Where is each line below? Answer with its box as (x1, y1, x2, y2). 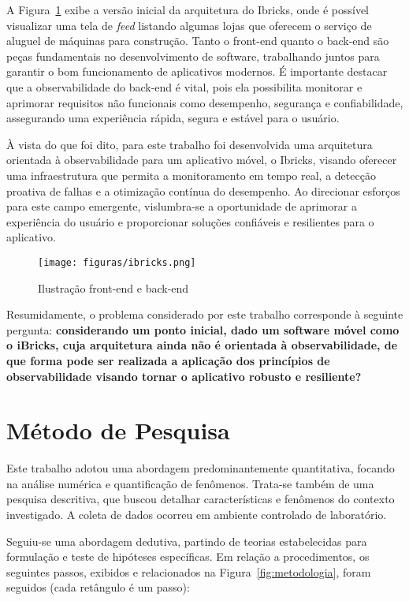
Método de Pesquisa (6, 414, 230, 446)
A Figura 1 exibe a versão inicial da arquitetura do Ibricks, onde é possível (6, 2, 369, 17)
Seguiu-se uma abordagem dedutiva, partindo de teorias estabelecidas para (6, 532, 367, 549)
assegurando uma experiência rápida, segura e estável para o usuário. (6, 110, 340, 126)
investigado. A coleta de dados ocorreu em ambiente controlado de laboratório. (6, 506, 387, 523)
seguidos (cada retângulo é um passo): (6, 579, 190, 595)
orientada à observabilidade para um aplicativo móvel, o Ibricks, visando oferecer (6, 151, 397, 168)
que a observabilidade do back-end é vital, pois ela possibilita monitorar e (6, 78, 363, 95)
